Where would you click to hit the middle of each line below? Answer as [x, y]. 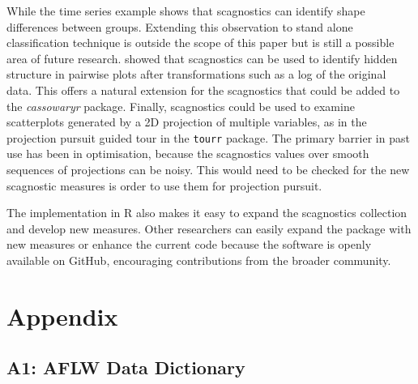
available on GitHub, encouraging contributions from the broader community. [199, 260]
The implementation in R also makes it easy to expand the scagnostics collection [207, 213]
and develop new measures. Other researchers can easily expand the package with [209, 228]
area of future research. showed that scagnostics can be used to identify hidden [202, 58]
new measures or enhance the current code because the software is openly [189, 244]
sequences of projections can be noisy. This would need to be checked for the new [208, 169]
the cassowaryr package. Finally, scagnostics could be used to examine [181, 106]
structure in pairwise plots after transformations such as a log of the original [196, 74]
